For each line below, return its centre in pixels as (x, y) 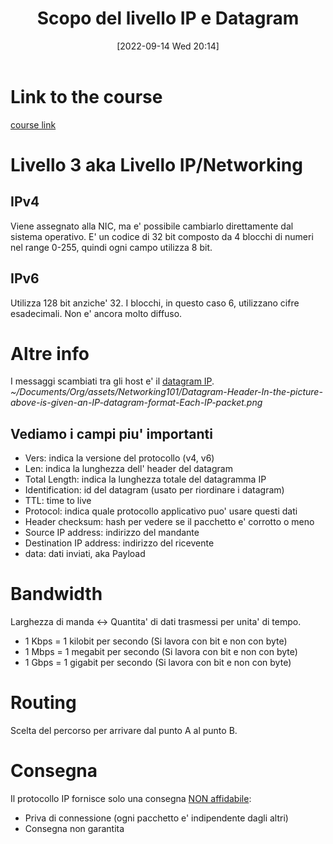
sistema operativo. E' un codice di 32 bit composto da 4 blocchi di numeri (162, 236)
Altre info (50, 353)
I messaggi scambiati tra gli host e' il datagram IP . (112, 381)
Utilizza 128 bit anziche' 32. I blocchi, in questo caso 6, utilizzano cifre (155, 303)
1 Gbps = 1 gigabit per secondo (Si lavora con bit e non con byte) (158, 663)
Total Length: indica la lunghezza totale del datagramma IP (145, 479)
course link (33, 124)
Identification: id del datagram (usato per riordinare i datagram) (154, 490)
